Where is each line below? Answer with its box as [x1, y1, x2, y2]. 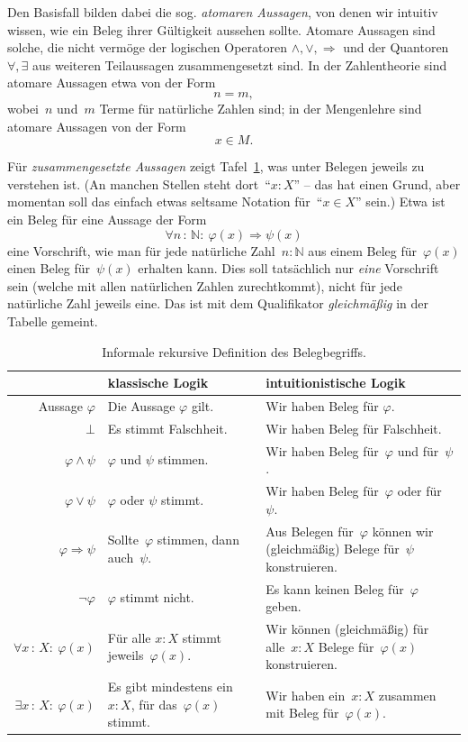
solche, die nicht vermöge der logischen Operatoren [7, 38, 288, 57]
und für [397, 441, 439, 460]
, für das [130, 694, 177, 713]
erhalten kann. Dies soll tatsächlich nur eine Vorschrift [138, 259, 439, 278]
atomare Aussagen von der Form [7, 116, 186, 135]
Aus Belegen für [265, 521, 354, 540]
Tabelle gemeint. [7, 311, 98, 330]
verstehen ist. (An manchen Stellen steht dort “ [7, 174, 271, 193]
